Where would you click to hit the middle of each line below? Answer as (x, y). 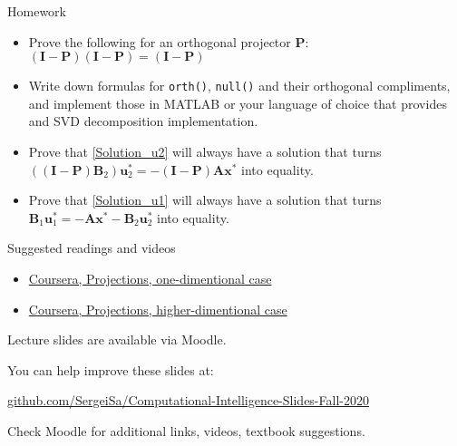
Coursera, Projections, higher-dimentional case (158, 309)
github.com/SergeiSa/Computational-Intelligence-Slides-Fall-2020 (188, 400)
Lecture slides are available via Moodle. (117, 339)
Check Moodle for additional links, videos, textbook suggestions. (186, 430)
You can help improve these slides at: (111, 369)
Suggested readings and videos (92, 248)
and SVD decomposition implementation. (143, 121)
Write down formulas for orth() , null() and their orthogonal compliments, (239, 86)
